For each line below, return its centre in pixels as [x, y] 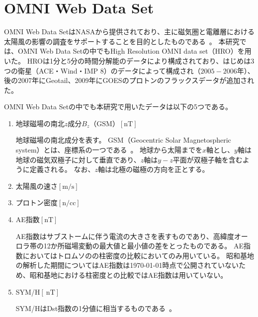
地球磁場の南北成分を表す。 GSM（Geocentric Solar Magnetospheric [123, 140]
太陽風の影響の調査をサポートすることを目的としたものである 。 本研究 [122, 41]
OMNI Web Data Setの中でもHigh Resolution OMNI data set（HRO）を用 [134, 51]
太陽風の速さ [37, 186]
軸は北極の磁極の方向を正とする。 [153, 169]
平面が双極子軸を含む [208, 159]
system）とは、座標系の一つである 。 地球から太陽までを [109, 150]
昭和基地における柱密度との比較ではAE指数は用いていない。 [129, 275]
